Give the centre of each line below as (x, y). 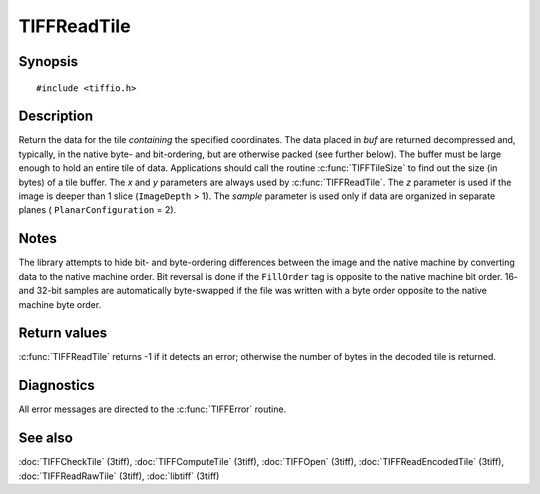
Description (56, 116)
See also (46, 438)
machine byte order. (60, 304)
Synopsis (48, 61)
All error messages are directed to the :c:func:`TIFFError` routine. (152, 409)
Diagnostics (56, 385)
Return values (63, 333)
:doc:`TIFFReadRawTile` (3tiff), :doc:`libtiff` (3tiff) (119, 476)
